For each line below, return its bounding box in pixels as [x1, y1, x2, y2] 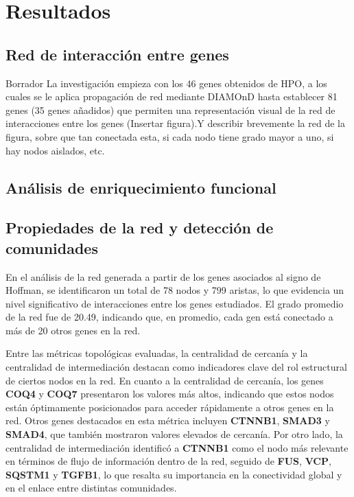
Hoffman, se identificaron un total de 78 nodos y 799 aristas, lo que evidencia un [5, 283, 344, 297]
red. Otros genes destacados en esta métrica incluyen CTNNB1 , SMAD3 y [5, 413, 330, 428]
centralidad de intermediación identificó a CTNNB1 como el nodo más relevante [5, 440, 349, 454]
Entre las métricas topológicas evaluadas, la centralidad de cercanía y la [5, 346, 308, 360]
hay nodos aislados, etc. [5, 143, 105, 157]
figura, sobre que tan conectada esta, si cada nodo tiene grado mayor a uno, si [5, 129, 334, 143]
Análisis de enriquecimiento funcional [5, 176, 276, 198]
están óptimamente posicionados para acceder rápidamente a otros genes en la [5, 400, 334, 414]
